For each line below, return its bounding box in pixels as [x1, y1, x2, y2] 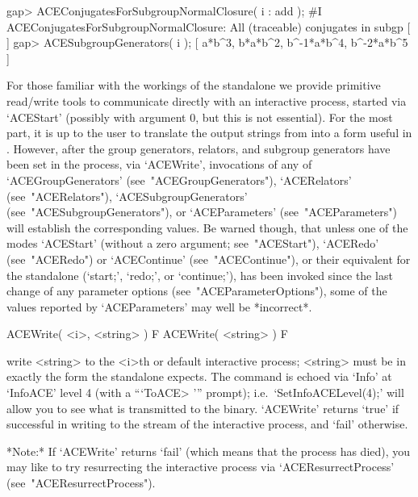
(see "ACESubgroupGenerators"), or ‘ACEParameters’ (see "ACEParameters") [6, 203, 397, 220]
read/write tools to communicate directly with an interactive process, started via [6, 92, 407, 109]
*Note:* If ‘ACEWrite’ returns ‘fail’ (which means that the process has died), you [6, 442, 411, 459]
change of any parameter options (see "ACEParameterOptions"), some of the [6, 282, 387, 299]
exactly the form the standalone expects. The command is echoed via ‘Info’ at [6, 368, 392, 385]
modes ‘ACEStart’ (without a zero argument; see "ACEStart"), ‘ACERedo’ [6, 235, 379, 252]
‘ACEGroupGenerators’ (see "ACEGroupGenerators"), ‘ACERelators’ [6, 171, 352, 188]
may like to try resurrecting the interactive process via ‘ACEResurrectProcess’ [6, 458, 395, 475]
